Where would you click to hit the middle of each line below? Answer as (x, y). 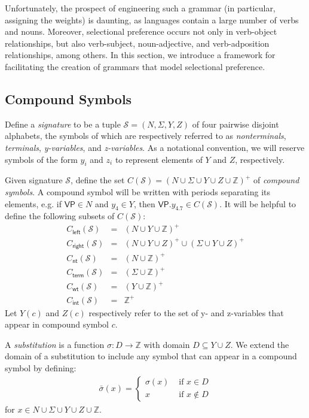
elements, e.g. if (33, 203)
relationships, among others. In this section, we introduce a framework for (140, 55)
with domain (167, 344)
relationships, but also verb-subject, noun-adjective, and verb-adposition (137, 43)
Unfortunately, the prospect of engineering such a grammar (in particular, (140, 8)
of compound (276, 180)
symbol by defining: (41, 367)
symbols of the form (41, 159)
